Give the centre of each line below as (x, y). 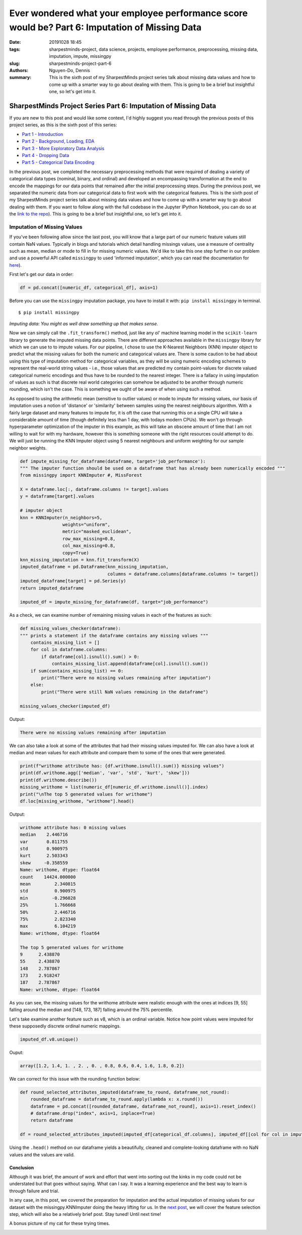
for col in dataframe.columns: (69, 650)
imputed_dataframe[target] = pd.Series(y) (73, 581)
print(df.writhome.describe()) (59, 780)
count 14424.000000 (48, 877)
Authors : (19, 70)
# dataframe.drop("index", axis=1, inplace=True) (93, 1113)
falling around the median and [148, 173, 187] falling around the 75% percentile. (91, 1010)
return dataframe (52, 1120)
